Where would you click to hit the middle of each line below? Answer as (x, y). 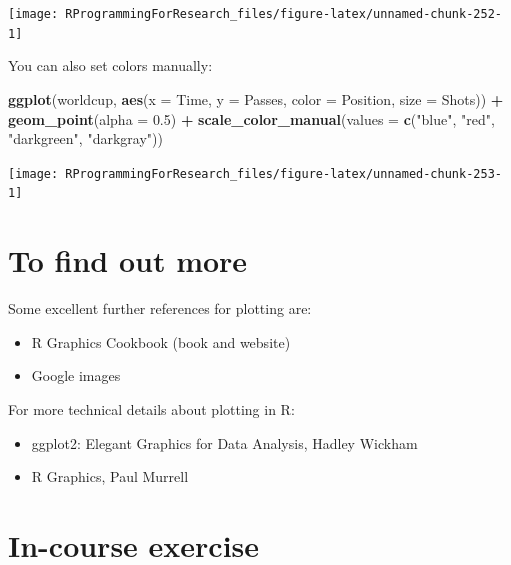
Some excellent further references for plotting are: (160, 308)
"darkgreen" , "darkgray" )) (85, 138)
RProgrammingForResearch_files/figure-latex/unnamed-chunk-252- (283, 14)
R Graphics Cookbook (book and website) (161, 341)
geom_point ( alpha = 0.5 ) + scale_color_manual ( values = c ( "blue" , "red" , (251, 118)
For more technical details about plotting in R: (151, 408)
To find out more (128, 260)
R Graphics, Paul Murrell (110, 476)
